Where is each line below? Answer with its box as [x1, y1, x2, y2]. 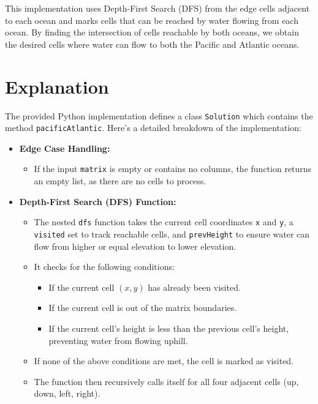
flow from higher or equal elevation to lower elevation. [34, 239, 237, 252]
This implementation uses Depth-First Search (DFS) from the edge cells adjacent [5, 2, 310, 14]
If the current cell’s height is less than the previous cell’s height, [48, 321, 289, 334]
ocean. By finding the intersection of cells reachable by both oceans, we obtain [5, 26, 299, 39]
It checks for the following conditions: [34, 260, 175, 273]
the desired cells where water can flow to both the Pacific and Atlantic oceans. [5, 37, 300, 50]
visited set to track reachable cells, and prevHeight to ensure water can [34, 227, 310, 240]
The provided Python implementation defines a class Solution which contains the [5, 109, 313, 122]
